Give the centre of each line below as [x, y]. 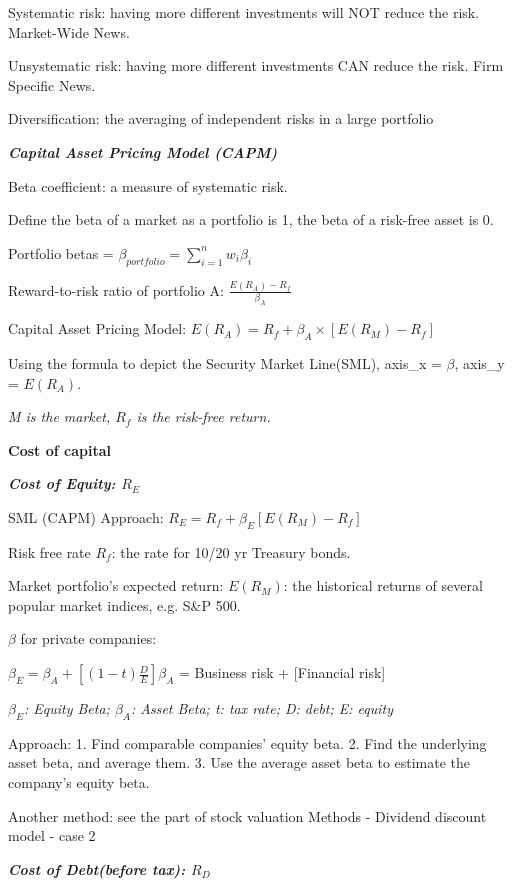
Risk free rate [49, 551]
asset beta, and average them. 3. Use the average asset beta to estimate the [239, 762]
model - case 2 [52, 835]
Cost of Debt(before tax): [97, 868]
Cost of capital [59, 449]
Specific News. [52, 84]
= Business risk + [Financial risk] [282, 672]
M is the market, [59, 416]
